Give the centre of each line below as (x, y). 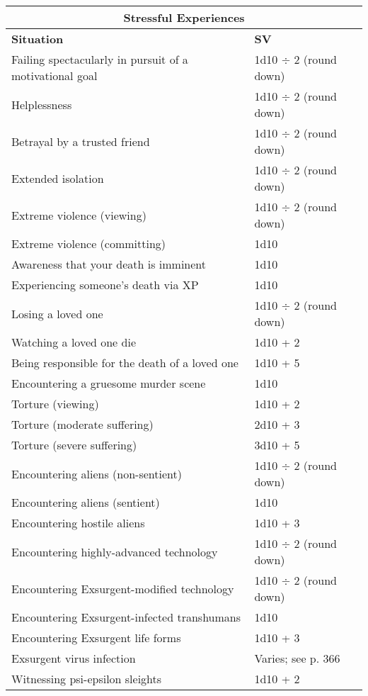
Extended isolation (58, 178)
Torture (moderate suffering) (82, 424)
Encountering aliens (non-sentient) (97, 473)
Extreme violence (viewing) (79, 215)
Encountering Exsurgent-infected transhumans (126, 617)
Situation (38, 39)
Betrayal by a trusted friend (81, 141)
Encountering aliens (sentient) (86, 502)
